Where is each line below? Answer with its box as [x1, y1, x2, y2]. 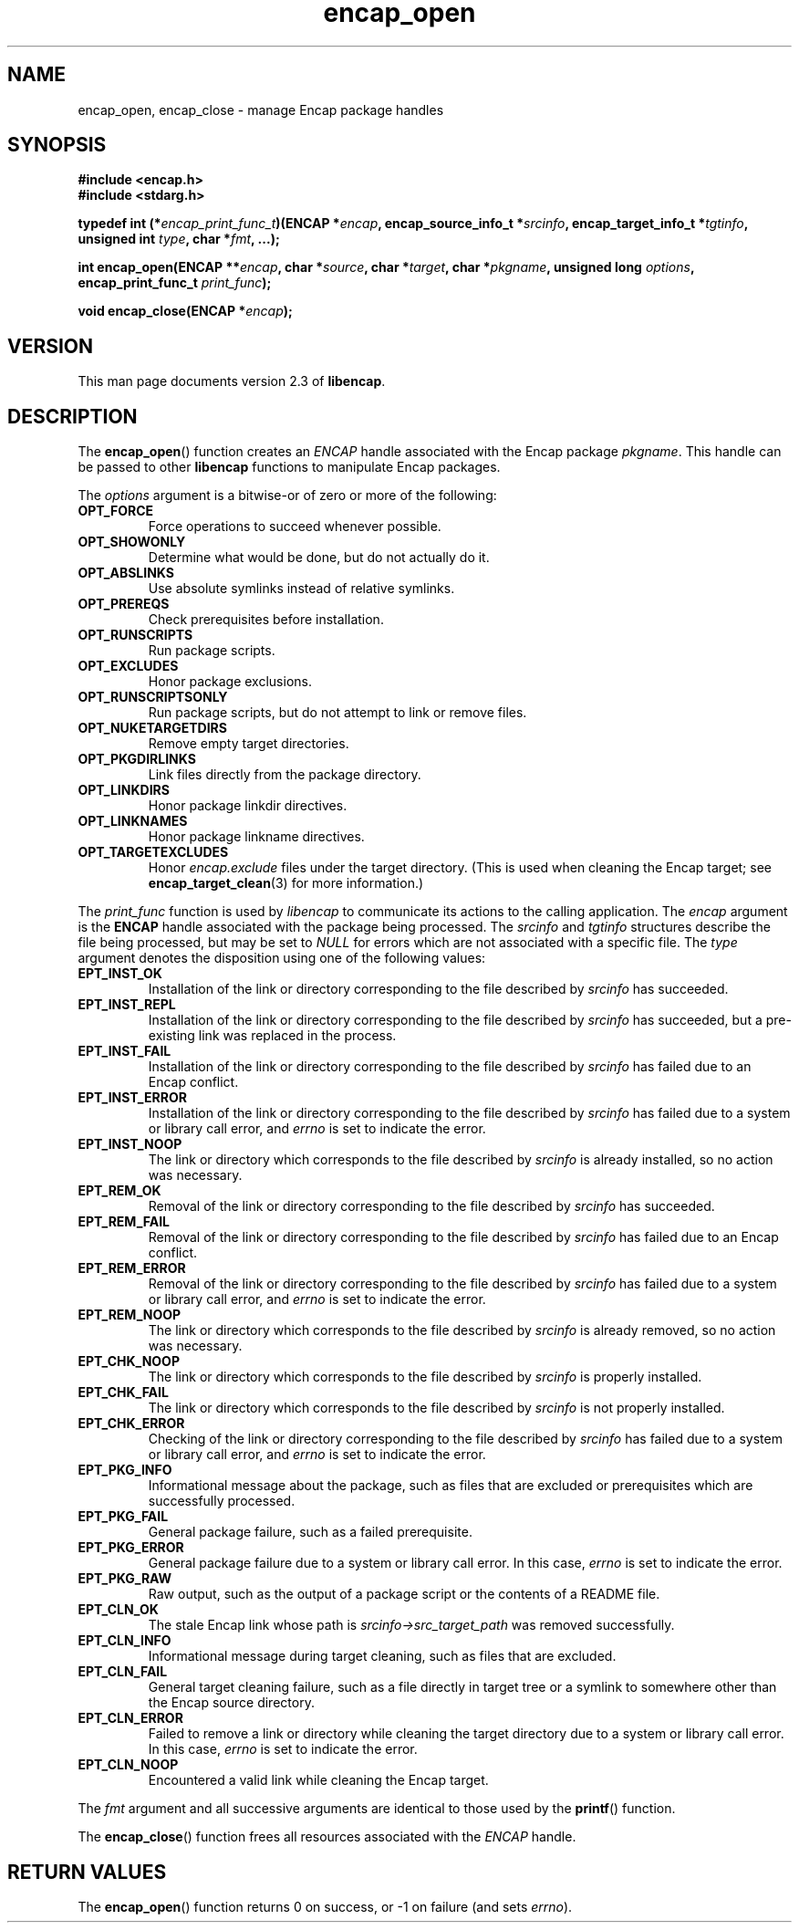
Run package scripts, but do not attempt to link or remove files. [148, 704, 527, 721]
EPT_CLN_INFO [78, 1633, 171, 1649]
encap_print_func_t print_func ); [78, 275, 272, 291]
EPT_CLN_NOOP [78, 1757, 179, 1773]
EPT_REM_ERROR [78, 1260, 186, 1277]
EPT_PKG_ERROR [78, 1539, 184, 1556]
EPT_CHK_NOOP [78, 1353, 180, 1370]
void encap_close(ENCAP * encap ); [78, 303, 293, 319]
